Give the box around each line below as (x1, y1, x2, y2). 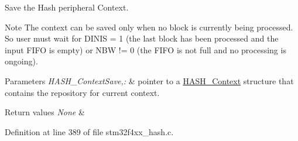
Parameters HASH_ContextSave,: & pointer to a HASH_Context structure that (5, 74, 294, 87)
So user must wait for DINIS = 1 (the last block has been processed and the (5, 32, 279, 44)
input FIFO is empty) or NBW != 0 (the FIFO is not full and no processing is (5, 43, 286, 56)
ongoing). (5, 55, 38, 67)
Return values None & (5, 106, 85, 118)
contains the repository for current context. (5, 86, 160, 98)
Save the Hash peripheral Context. (5, 1, 129, 13)
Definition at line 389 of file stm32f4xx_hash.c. (5, 125, 174, 137)
